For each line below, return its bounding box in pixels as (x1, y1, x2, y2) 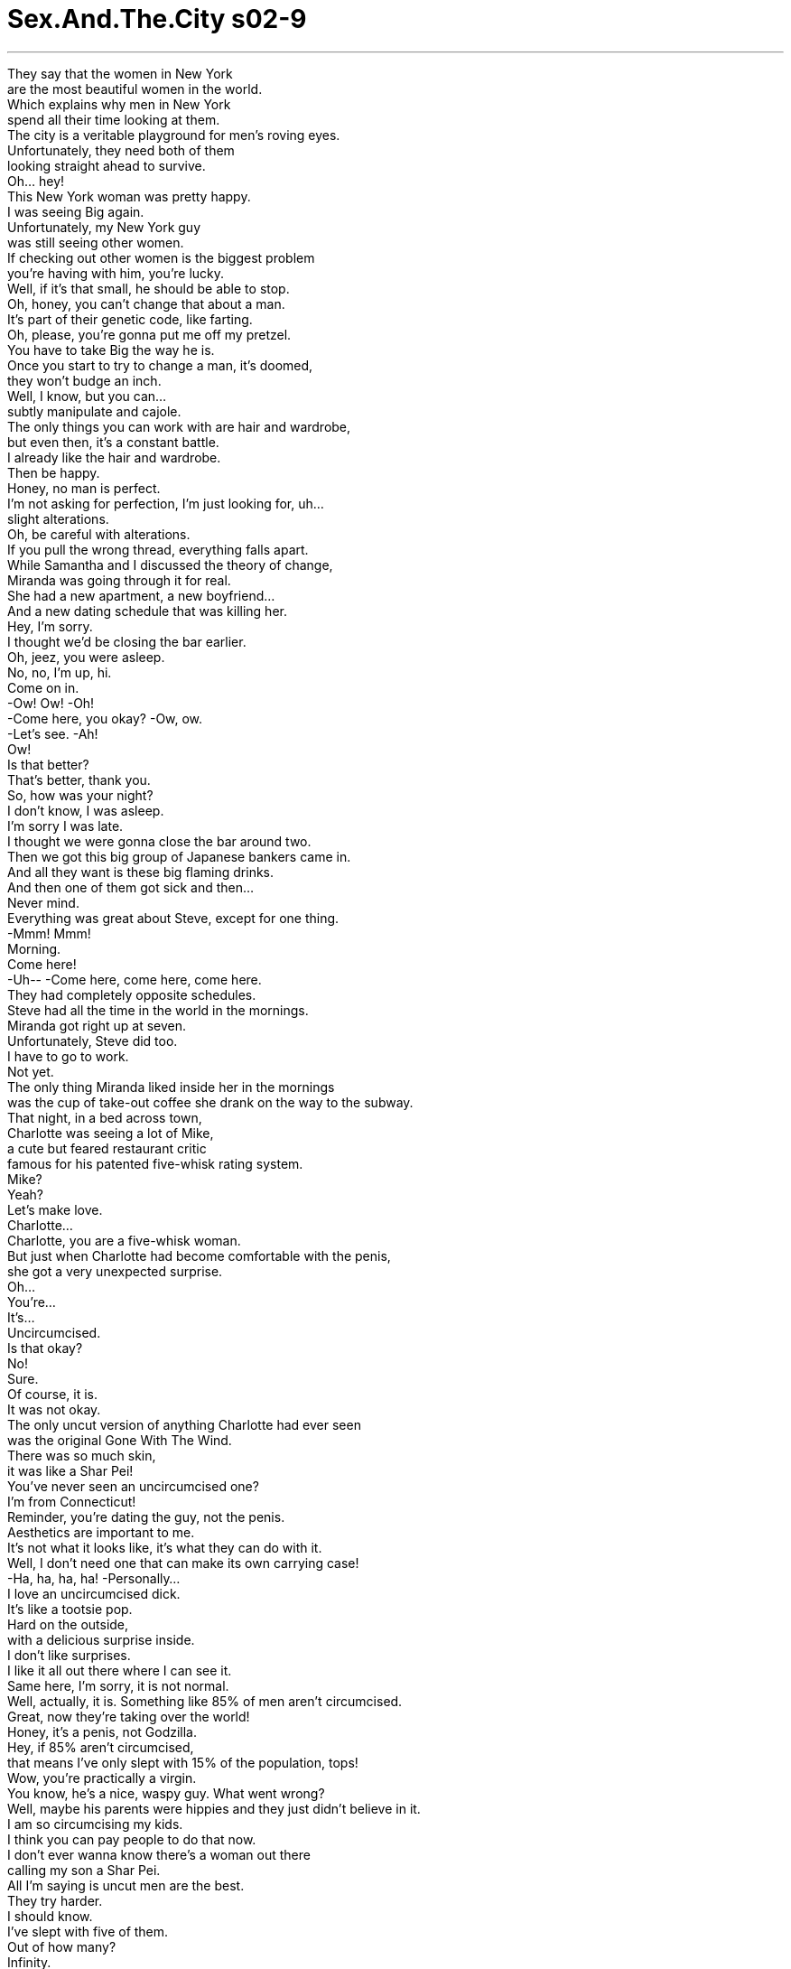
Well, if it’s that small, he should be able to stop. (7, 280, 290, 296)
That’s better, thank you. (7, 771, 151, 788)
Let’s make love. (7, 1201, 103, 1218)
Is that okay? (7, 1339, 83, 1356)
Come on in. (7, 679, 79, 695)
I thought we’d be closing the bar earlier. (7, 633, 247, 649)
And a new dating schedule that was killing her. (7, 602, 287, 619)
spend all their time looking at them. (7, 111, 220, 127)
